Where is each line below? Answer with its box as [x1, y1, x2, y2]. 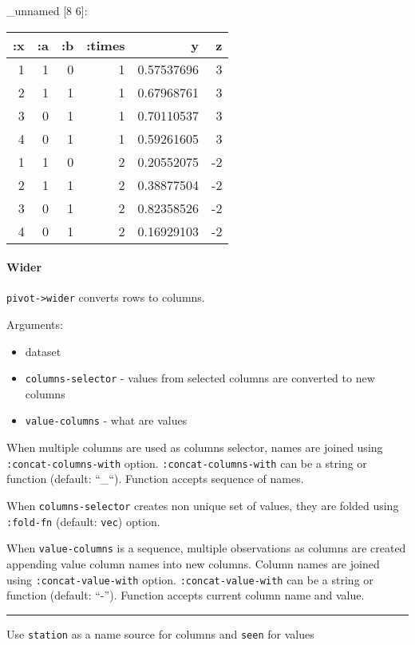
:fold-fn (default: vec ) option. [6, 512, 160, 529]
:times [86, 35, 125, 54]
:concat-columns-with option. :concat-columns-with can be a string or [6, 454, 367, 471]
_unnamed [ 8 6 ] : [6, 2, 88, 18]
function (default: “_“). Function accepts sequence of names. [6, 470, 304, 487]
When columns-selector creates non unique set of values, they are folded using [6, 497, 399, 513]
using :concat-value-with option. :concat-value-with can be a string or [6, 571, 373, 588]
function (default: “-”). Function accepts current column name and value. [6, 587, 365, 603]
